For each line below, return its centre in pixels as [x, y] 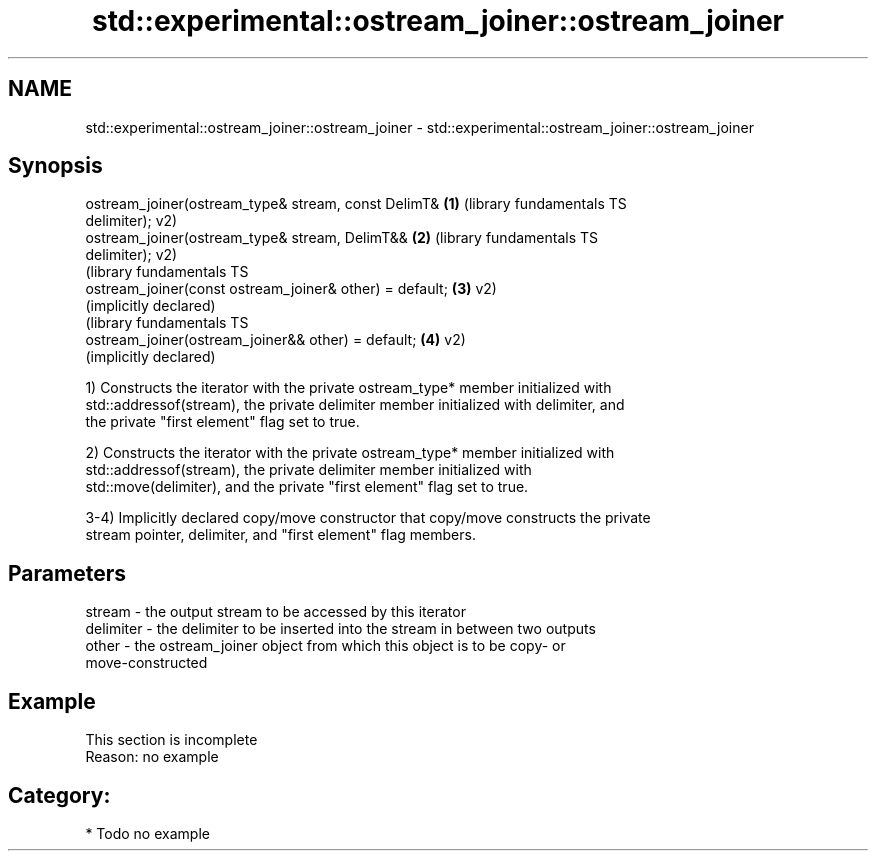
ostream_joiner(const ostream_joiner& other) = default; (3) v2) [291, 289]
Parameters [67, 573]
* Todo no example [147, 833]
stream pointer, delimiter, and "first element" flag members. [280, 535]
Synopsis [55, 166]
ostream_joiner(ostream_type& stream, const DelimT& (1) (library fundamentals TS [356, 204]
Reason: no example [152, 757]
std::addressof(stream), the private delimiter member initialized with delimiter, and [355, 405]
